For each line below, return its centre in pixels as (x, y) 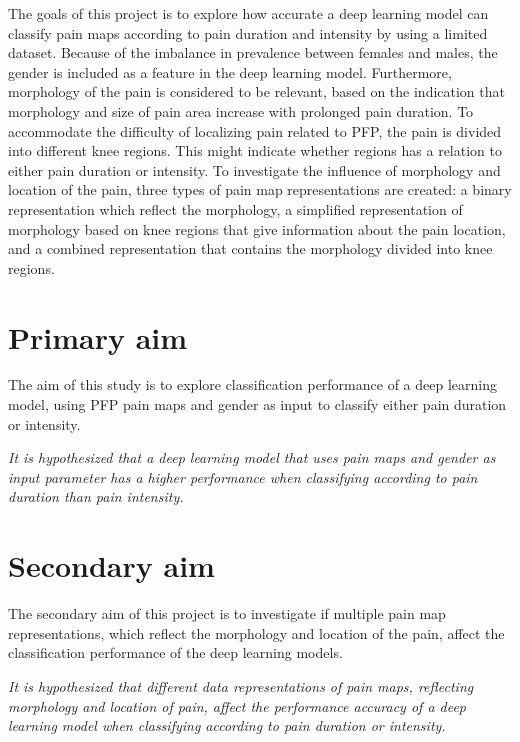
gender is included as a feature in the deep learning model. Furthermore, (230, 71)
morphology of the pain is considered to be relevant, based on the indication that (256, 91)
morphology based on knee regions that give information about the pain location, (257, 228)
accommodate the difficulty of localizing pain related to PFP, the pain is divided (255, 130)
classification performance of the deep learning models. (175, 652)
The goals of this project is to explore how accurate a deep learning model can (248, 13)
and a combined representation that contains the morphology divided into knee (250, 248)
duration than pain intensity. (96, 496)
